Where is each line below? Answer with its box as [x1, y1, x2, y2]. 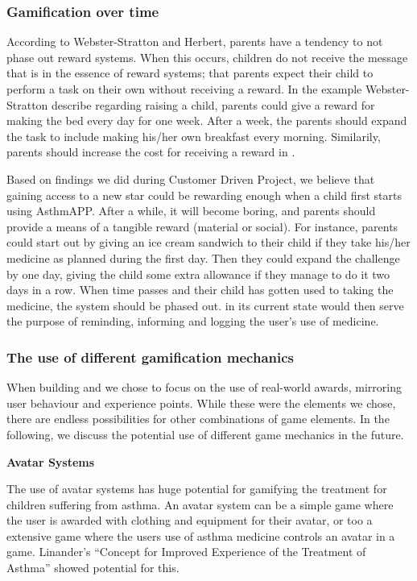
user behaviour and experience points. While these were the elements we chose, [6, 394, 396, 411]
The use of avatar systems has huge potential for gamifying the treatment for [6, 480, 387, 497]
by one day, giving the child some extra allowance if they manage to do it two [6, 265, 390, 282]
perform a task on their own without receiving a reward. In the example [6, 81, 362, 97]
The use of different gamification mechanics [6, 347, 295, 367]
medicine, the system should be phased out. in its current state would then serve [6, 297, 404, 313]
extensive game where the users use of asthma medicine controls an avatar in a [6, 527, 395, 544]
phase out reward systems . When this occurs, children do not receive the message [6, 48, 408, 65]
